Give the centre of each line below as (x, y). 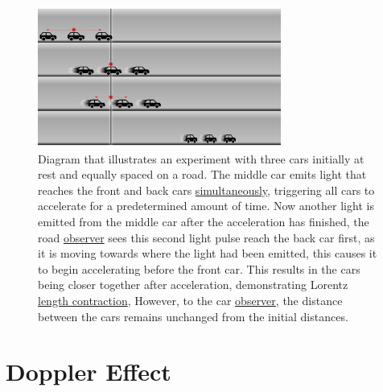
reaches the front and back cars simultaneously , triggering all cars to (206, 190)
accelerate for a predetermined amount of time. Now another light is (206, 206)
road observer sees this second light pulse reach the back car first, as (206, 237)
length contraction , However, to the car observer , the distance (190, 301)
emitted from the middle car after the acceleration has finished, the (204, 222)
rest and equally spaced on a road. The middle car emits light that (202, 174)
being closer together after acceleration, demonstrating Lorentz (193, 285)
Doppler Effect (89, 371)
